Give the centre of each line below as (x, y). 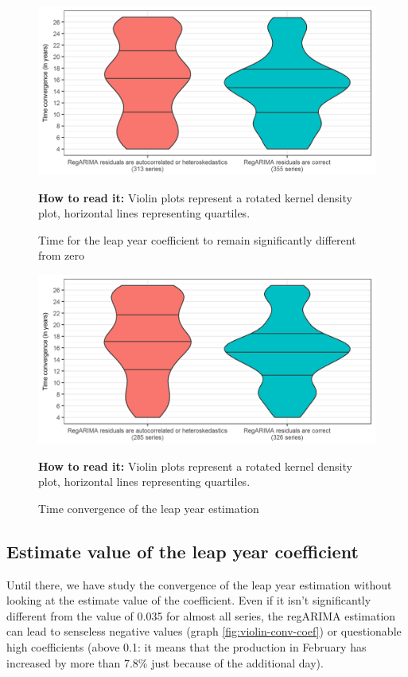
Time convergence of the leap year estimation (149, 508)
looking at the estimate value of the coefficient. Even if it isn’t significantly (189, 600)
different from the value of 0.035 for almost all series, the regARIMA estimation (201, 615)
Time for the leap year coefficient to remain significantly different (197, 239)
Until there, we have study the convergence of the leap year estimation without (199, 584)
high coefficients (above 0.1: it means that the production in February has (187, 646)
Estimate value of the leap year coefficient (183, 551)
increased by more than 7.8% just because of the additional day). (165, 662)
